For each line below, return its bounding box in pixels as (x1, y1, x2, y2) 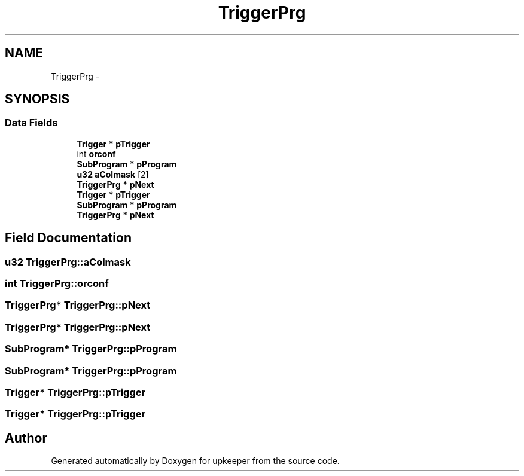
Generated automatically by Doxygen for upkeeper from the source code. (51, 456, 340, 466)
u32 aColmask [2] (77, 169, 149, 179)
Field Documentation (5, 230, 132, 246)
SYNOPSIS (5, 91, 70, 107)
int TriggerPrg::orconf (5, 277, 109, 290)
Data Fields (5, 117, 58, 129)
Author (5, 430, 47, 446)
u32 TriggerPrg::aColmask (5, 255, 131, 268)
